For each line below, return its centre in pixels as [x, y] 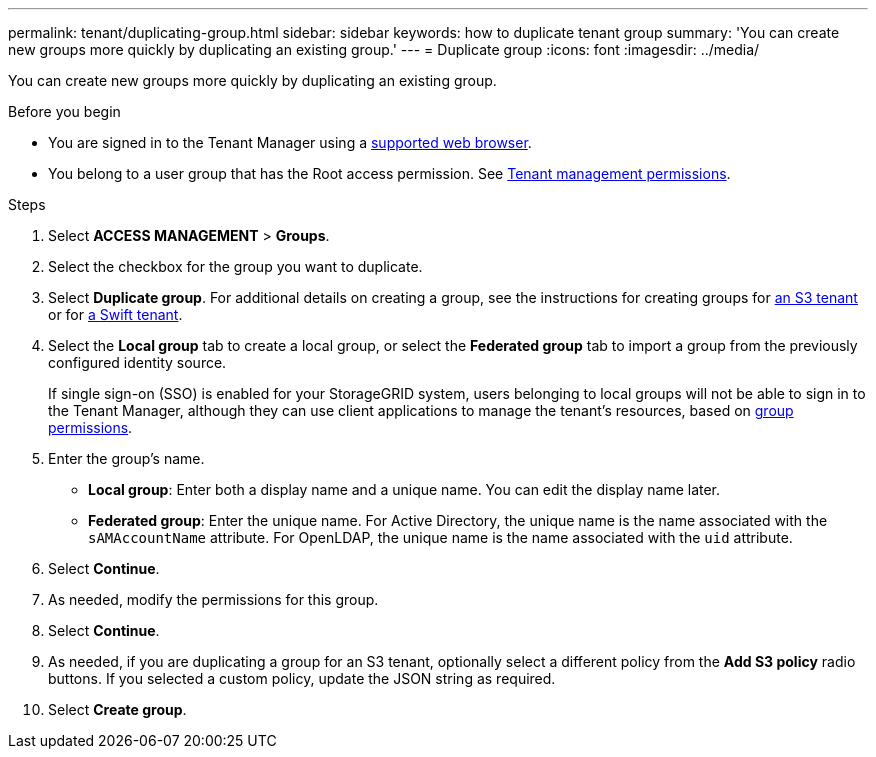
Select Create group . [117, 709]
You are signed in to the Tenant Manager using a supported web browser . [290, 142]
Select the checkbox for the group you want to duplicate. [235, 266]
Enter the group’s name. [126, 458]
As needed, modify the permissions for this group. [213, 599]
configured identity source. [137, 362]
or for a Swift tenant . [115, 314]
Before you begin [64, 111]
